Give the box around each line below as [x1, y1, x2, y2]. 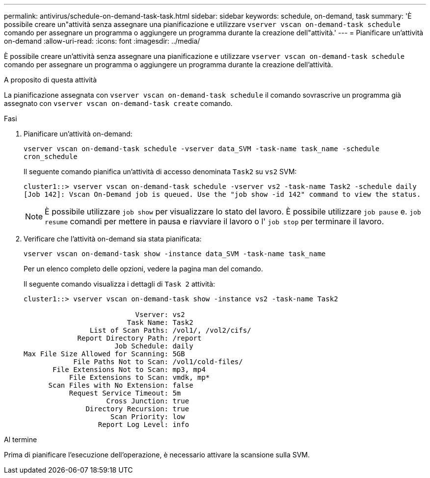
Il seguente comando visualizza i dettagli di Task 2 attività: [24, 280, 215, 288]
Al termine [4, 435, 37, 444]
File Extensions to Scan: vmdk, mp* [69, 373, 210, 381]
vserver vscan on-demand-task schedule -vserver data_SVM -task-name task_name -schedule [24, 145, 379, 153]
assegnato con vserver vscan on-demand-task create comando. [4, 99, 233, 107]
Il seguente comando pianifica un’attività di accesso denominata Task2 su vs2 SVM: [24, 167, 297, 176]
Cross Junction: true [106, 397, 189, 405]
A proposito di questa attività [4, 76, 97, 84]
